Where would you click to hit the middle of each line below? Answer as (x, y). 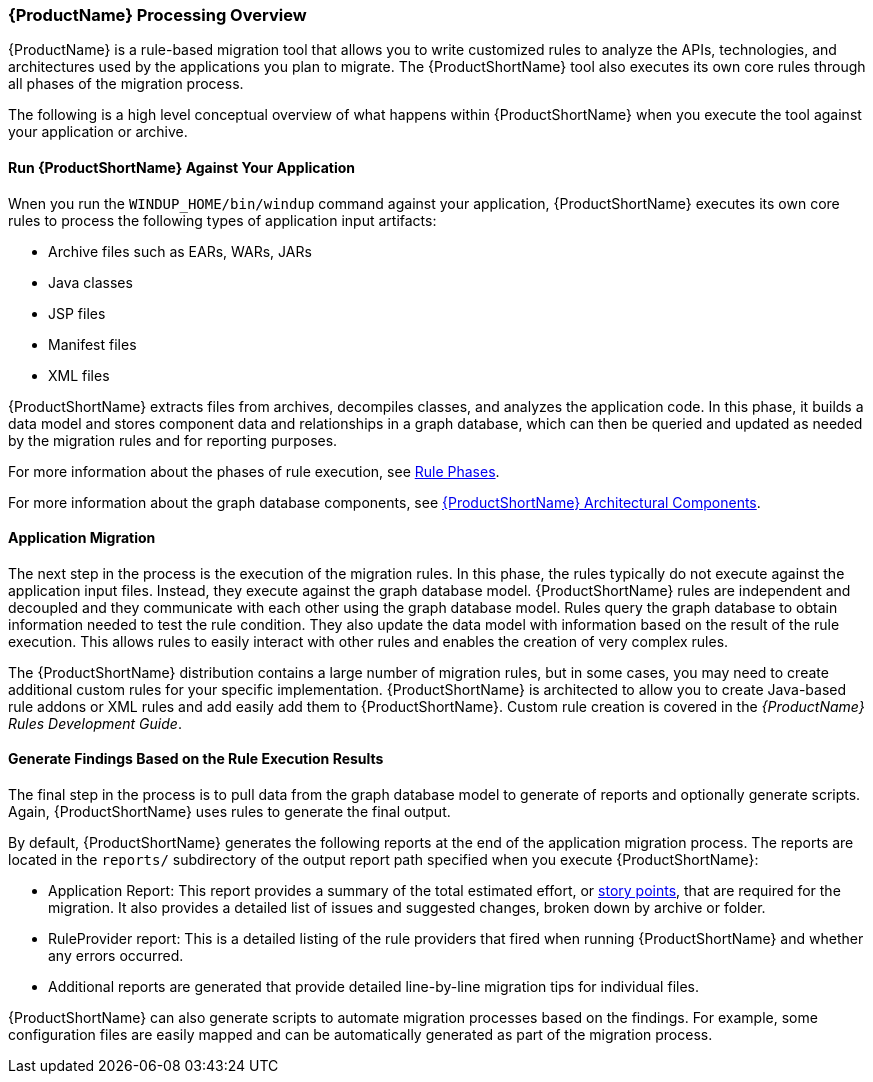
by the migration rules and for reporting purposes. (173, 440)
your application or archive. (98, 132)
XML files (79, 375)
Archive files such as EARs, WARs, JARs (180, 251)
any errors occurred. (116, 956)
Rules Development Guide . (95, 723)
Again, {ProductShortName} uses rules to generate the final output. (229, 812)
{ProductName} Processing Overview (157, 15)
